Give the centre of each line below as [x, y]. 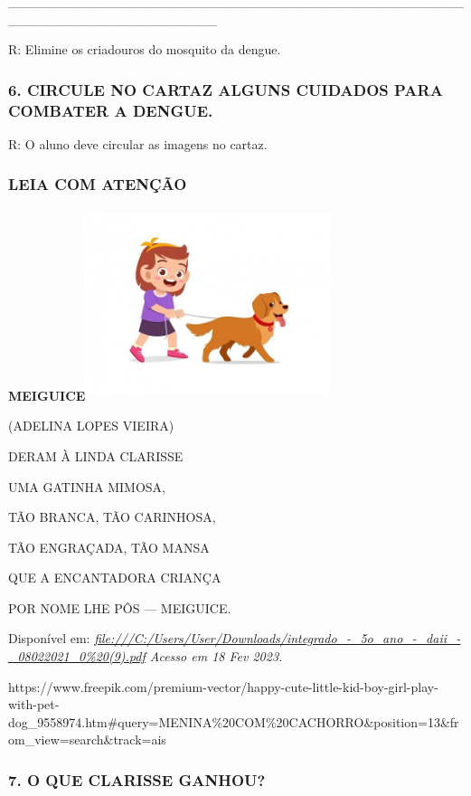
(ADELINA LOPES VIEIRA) [91, 426]
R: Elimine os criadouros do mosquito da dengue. [145, 49]
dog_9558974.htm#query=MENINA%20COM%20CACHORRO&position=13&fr [234, 721]
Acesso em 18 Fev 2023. [216, 656]
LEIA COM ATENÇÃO [98, 184]
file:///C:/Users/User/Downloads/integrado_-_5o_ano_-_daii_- [278, 638]
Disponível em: [49, 638]
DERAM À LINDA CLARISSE [96, 455]
